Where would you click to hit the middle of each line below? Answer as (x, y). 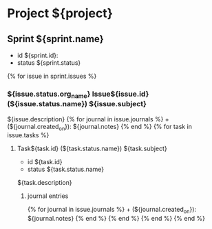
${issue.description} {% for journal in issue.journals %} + (88, 119)
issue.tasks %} (28, 135)
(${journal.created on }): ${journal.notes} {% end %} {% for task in (100, 127)
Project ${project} (60, 13)
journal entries (48, 196)
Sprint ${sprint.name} (56, 39)
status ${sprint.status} (49, 63)
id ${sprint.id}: (38, 55)
